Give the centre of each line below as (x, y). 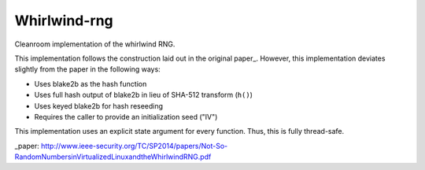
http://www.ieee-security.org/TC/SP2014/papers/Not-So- (134, 146)
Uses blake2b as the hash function (91, 83)
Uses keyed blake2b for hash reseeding (99, 105)
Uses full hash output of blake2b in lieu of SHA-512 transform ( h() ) (144, 95)
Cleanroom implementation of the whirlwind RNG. (95, 44)
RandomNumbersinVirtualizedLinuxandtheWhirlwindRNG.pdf (113, 157)
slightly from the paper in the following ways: (87, 69)
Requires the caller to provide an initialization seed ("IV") (126, 116)
